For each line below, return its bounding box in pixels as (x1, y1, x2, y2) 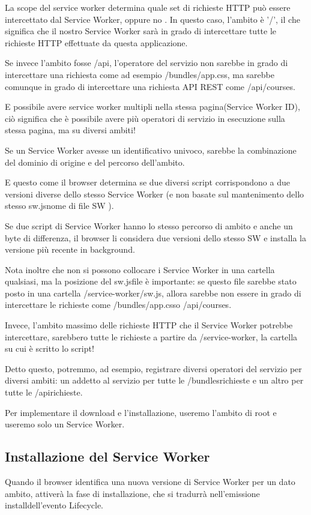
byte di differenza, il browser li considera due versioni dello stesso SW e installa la (5, 231, 306, 244)
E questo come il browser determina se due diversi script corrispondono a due (5, 176, 290, 188)
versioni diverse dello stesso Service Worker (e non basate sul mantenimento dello (5, 187, 304, 200)
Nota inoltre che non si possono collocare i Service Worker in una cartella (5, 263, 275, 276)
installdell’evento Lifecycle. (5, 499, 103, 511)
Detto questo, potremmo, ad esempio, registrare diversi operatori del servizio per (5, 362, 302, 375)
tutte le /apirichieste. (5, 386, 83, 399)
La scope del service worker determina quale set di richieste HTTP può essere (5, 1, 291, 13)
